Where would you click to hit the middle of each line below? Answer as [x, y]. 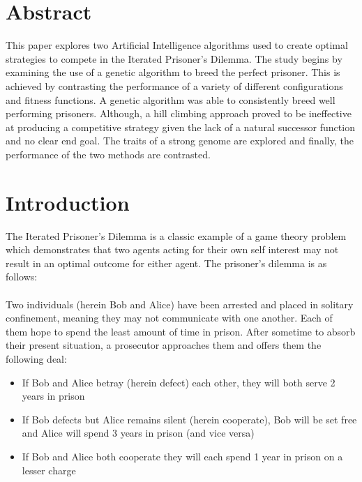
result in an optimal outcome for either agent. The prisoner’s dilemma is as [166, 263]
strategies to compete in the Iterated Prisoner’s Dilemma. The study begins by [174, 58]
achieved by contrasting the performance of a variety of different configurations [174, 85]
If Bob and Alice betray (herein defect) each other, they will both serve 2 [179, 382]
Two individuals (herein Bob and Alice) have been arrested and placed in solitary [180, 304]
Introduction [68, 202]
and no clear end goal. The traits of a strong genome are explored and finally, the [180, 141]
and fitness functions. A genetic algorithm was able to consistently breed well [171, 99]
